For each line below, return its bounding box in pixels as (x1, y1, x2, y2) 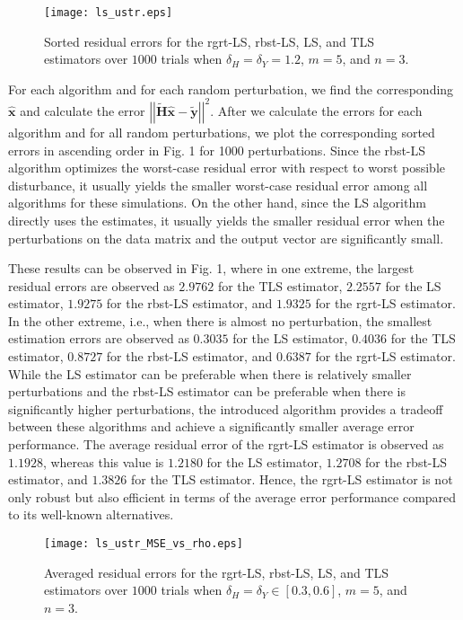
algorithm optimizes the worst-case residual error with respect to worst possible (8, 158, 445, 177)
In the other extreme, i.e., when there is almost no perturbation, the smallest (8, 311, 432, 330)
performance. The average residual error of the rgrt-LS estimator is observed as (8, 435, 444, 454)
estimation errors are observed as (8, 329, 189, 348)
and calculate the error (20, 101, 145, 120)
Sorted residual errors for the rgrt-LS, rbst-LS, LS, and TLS (44, 31, 375, 50)
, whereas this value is (42, 452, 164, 471)
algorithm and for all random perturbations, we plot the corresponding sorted (8, 122, 435, 141)
